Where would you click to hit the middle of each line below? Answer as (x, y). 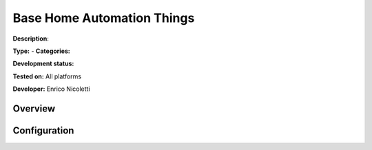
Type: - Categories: (41, 51)
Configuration (43, 130)
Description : (31, 39)
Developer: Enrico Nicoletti (51, 89)
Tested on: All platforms (47, 76)
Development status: (43, 64)
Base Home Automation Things (104, 18)
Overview (34, 108)
